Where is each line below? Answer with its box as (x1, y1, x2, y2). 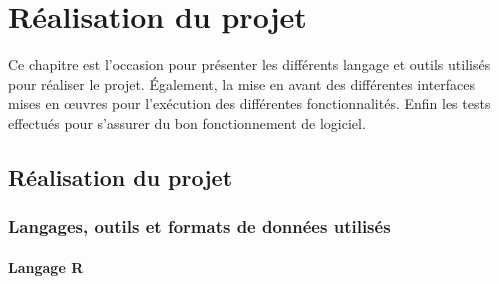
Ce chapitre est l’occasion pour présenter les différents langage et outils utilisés (8, 54, 491, 75)
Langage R (8, 256, 84, 277)
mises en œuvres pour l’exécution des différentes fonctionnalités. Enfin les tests (8, 93, 491, 114)
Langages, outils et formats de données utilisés (8, 214, 391, 239)
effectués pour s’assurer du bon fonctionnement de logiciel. (8, 112, 366, 133)
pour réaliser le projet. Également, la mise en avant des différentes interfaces (8, 73, 476, 94)
